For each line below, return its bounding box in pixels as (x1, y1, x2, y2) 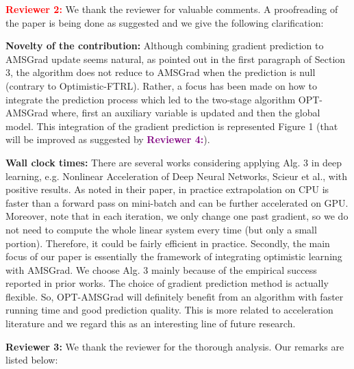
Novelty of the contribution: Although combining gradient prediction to (5, 38, 324, 53)
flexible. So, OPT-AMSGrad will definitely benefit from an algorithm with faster (5, 289, 344, 303)
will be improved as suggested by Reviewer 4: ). (5, 132, 210, 147)
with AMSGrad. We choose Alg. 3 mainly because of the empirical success (5, 262, 317, 277)
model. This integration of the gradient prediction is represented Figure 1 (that (5, 118, 338, 133)
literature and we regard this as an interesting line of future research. (5, 316, 296, 331)
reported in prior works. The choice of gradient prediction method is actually (5, 276, 329, 290)
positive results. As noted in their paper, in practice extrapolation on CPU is (5, 182, 329, 196)
